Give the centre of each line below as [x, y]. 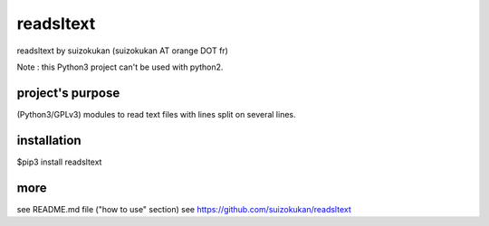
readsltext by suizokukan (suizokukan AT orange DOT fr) [122, 51]
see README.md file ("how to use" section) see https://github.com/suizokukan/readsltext [184, 209]
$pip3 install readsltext [59, 162]
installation [49, 140]
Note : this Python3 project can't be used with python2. [120, 67]
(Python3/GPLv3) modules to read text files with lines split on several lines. [156, 114]
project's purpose [68, 93]
